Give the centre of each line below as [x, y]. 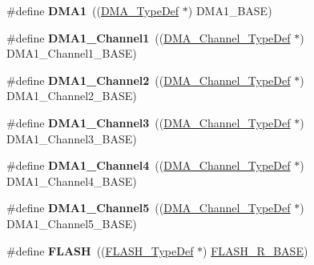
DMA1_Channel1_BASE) [72, 53]
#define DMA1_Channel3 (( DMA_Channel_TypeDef [149, 122]
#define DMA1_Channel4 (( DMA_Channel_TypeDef [149, 165]
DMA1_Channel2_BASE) [72, 96]
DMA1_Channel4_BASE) [72, 181]
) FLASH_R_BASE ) [256, 250]
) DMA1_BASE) [230, 10]
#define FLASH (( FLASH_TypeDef [100, 250]
